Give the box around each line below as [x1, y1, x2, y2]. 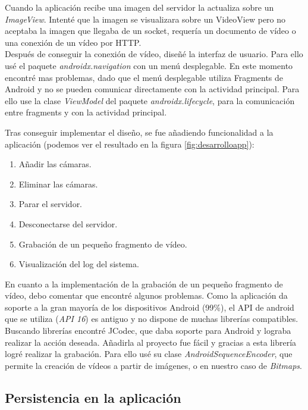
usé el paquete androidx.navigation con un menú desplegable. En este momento [5, 59, 293, 71]
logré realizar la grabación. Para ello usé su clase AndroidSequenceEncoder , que [5, 348, 293, 360]
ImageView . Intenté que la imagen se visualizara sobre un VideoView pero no [5, 12, 286, 25]
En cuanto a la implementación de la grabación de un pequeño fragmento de [5, 277, 283, 290]
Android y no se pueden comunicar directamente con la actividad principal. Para [5, 83, 300, 95]
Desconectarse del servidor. [18, 217, 118, 230]
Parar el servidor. [18, 198, 83, 210]
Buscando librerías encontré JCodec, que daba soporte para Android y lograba [5, 324, 291, 337]
